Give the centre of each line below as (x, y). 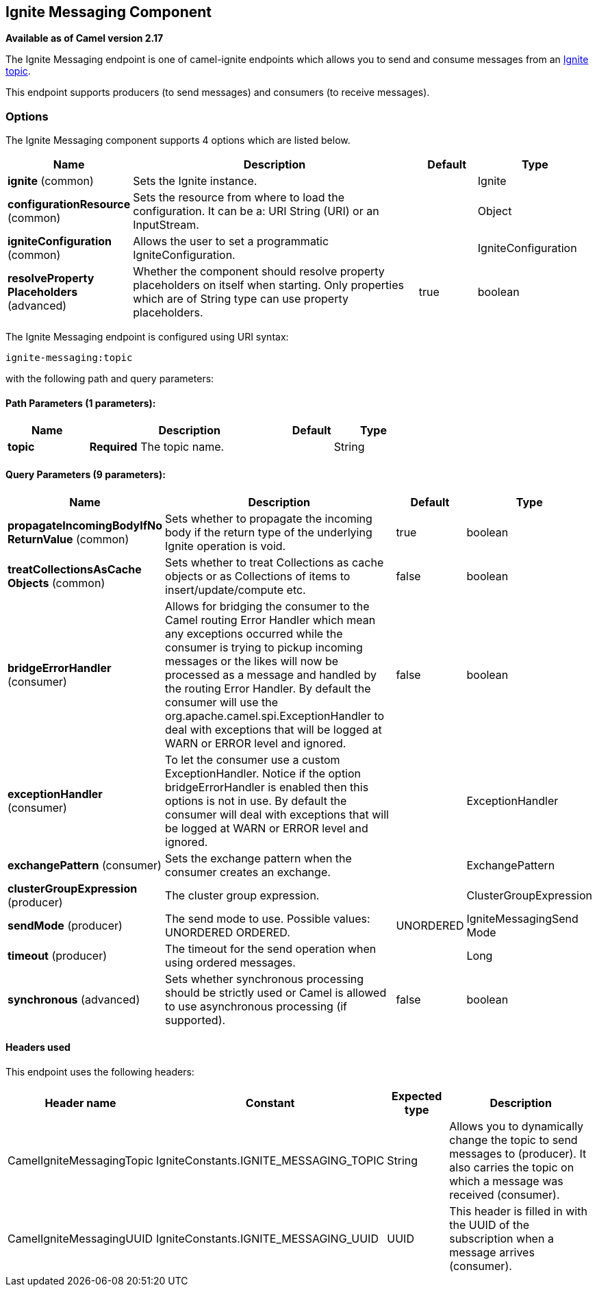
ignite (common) (51, 181)
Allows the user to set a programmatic (231, 241)
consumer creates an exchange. (248, 872)
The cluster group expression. (242, 895)
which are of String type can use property (241, 299)
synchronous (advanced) (74, 999)
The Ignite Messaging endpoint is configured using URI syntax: (147, 337)
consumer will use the (221, 702)
